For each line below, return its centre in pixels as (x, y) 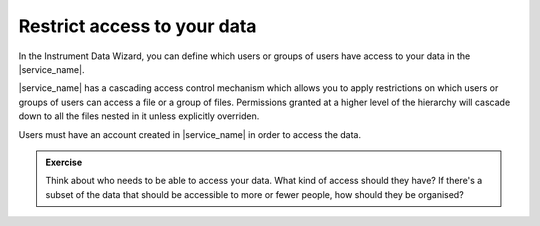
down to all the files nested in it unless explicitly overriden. (139, 116)
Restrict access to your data (137, 26)
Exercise (64, 162)
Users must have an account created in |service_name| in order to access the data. (190, 134)
